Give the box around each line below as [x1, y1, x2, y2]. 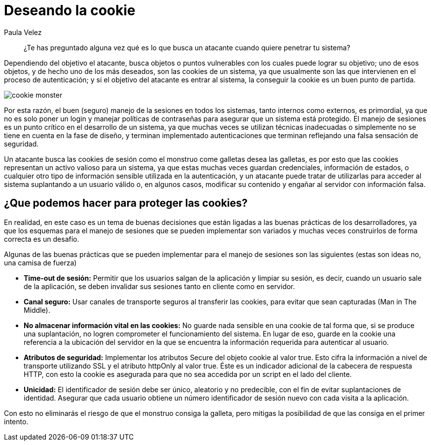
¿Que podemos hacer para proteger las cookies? [4, 197, 248, 210]
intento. [4, 417, 29, 426]
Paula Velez [4, 28, 42, 37]
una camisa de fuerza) [4, 258, 77, 267]
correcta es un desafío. [4, 234, 79, 243]
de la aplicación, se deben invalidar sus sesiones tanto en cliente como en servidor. [24, 282, 295, 291]
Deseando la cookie [4, 2, 136, 19]
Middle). [24, 305, 50, 314]
